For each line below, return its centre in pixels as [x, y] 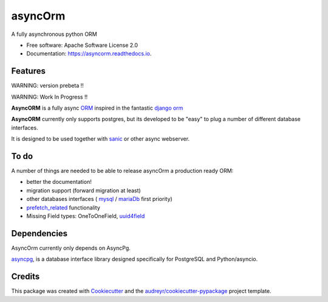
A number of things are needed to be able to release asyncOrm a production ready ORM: [122, 171]
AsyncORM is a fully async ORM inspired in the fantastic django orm [97, 108]
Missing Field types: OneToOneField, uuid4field [86, 216]
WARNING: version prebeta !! [48, 86]
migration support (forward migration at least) [84, 190]
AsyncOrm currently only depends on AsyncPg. [71, 248]
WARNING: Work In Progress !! [50, 97]
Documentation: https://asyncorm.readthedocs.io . [89, 54]
